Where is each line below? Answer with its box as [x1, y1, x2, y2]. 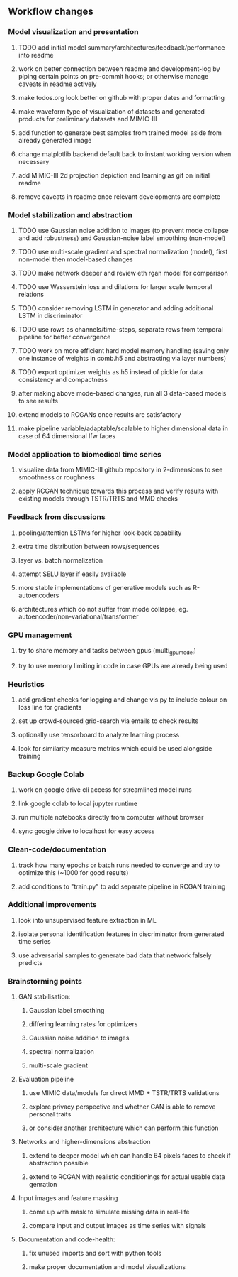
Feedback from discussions [8, 512, 106, 522]
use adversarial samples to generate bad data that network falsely [18, 951, 212, 960]
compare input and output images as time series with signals [28, 1222, 207, 1230]
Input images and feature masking [18, 1194, 118, 1202]
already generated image [18, 136, 92, 144]
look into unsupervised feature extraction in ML [18, 915, 157, 924]
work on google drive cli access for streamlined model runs [18, 786, 192, 794]
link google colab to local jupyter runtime [18, 799, 138, 808]
